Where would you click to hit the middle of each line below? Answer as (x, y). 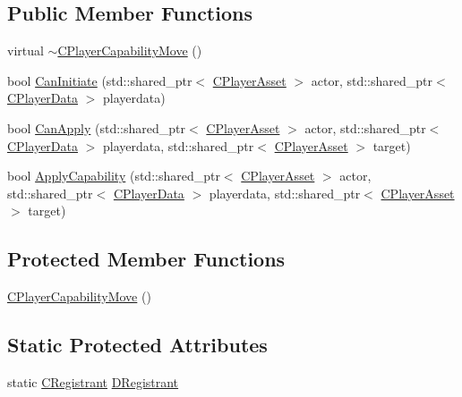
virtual (26, 51)
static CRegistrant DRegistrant (93, 381)
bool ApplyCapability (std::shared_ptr (114, 176)
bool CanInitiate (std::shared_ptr (100, 80)
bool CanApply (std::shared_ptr (97, 127)
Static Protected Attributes (137, 345)
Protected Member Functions (146, 259)
